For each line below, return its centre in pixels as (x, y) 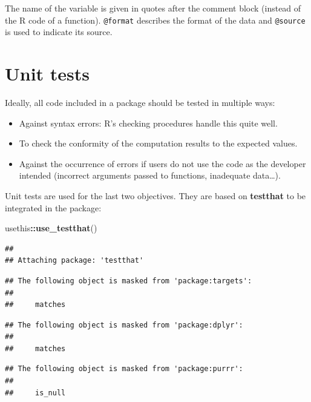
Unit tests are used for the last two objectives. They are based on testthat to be (155, 195)
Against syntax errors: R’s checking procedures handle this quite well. (148, 123)
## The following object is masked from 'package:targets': (129, 281)
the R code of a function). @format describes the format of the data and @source (155, 20)
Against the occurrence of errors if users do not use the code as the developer (162, 163)
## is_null (35, 393)
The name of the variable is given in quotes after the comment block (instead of (153, 8)
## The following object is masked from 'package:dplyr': (124, 325)
